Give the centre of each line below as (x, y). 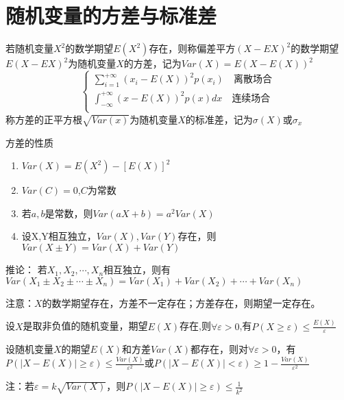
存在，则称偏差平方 (192, 48)
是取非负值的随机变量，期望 (85, 326)
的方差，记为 (152, 63)
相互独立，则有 (137, 270)
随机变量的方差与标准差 (111, 15)
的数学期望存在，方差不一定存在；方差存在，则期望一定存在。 (181, 302)
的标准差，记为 (219, 119)
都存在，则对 (219, 349)
